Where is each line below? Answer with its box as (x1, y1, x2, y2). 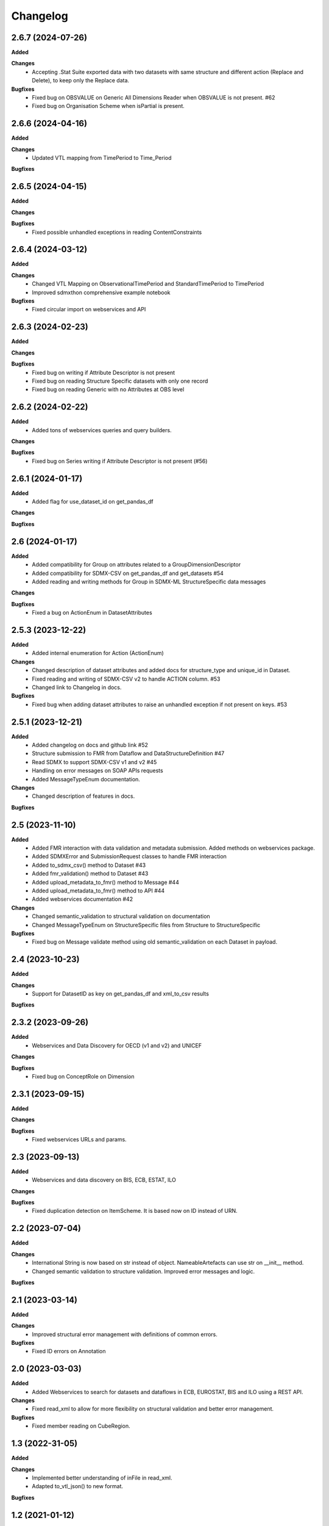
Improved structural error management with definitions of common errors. (32, 1331, 218, 1338)
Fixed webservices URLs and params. (32, 1135, 127, 1143)
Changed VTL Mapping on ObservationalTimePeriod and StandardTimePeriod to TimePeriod (32, 280, 264, 287)
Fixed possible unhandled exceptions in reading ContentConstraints (32, 228, 202, 236)
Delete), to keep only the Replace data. (32, 77, 130, 84)
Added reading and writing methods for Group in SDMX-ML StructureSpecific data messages (32, 577, 266, 585)
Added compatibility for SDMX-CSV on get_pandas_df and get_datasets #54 (32, 570, 224, 577)
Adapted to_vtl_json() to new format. (32, 1483, 124, 1490)
